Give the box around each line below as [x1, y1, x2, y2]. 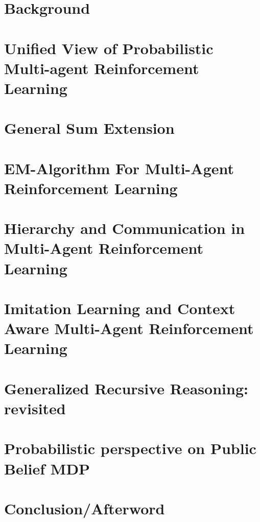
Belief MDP [4, 458, 90, 479]
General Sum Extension [4, 117, 175, 138]
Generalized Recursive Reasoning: [4, 377, 248, 398]
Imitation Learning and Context [4, 298, 235, 318]
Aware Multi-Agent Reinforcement [4, 318, 254, 339]
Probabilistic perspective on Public [4, 438, 256, 459]
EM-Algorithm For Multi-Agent [4, 157, 234, 178]
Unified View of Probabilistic [4, 37, 214, 58]
